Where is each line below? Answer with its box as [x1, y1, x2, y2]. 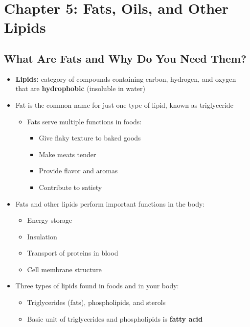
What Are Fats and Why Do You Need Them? [4, 50, 247, 66]
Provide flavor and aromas [39, 165, 118, 176]
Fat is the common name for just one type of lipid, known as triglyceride [15, 99, 233, 110]
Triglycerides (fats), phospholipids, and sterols [27, 297, 166, 307]
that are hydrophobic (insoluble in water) [15, 83, 145, 93]
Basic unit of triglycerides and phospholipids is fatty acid [27, 313, 203, 324]
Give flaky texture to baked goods [39, 133, 141, 143]
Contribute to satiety [39, 182, 102, 192]
